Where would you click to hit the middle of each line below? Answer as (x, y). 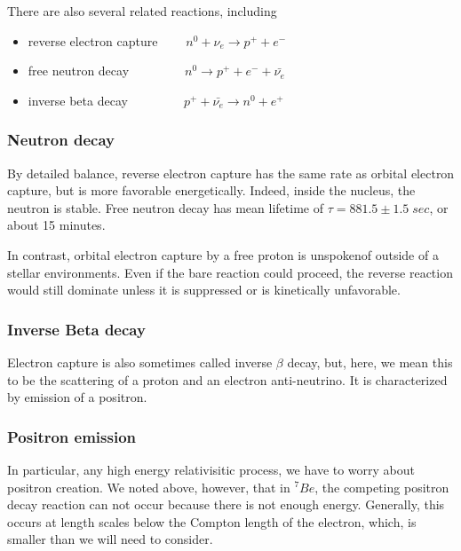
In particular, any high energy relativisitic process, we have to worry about (211, 469)
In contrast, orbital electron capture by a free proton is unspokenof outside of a (223, 254)
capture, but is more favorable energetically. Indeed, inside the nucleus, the (211, 190)
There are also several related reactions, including (142, 11)
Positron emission (72, 436)
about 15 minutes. (56, 225)
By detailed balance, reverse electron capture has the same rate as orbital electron (231, 173)
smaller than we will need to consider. (110, 539)
